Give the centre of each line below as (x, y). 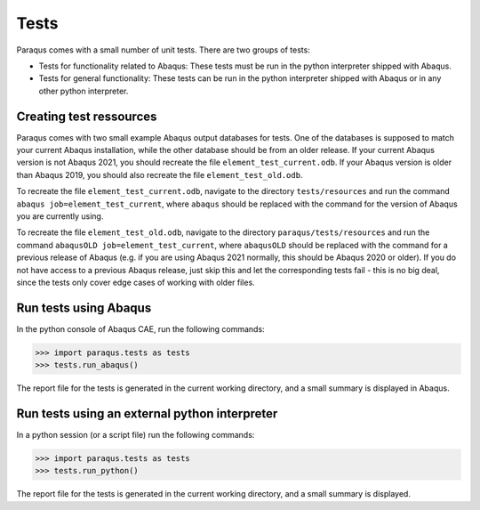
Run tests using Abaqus (84, 308)
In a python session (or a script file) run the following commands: (136, 435)
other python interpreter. (84, 91)
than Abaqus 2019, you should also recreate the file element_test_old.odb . (160, 174)
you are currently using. (60, 216)
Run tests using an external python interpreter (147, 413)
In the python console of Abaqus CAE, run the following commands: (141, 328)
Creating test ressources (87, 116)
